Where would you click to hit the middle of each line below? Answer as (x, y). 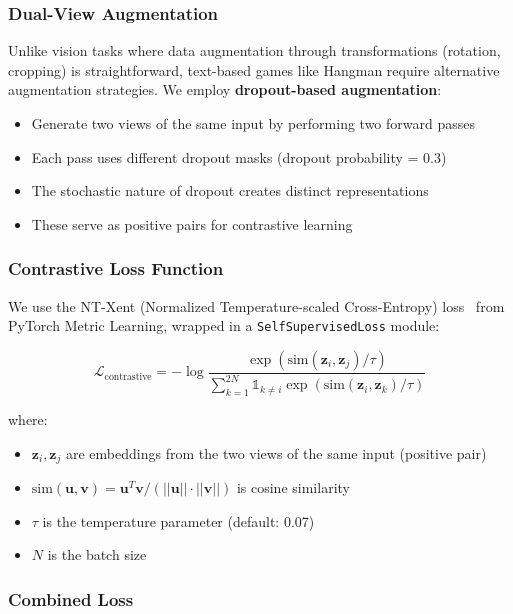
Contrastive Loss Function (116, 268)
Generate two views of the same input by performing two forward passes (253, 123)
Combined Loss (71, 598)
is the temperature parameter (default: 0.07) (178, 520)
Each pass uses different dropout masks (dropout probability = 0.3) (239, 156)
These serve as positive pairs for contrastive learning (192, 223)
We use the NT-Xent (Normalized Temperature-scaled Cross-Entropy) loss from (256, 305)
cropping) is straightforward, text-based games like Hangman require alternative (254, 69)
